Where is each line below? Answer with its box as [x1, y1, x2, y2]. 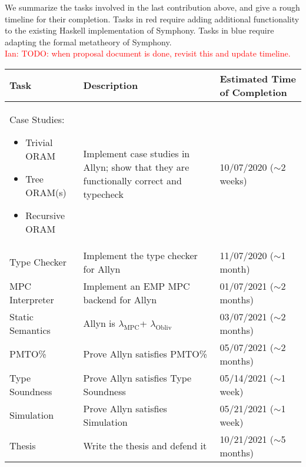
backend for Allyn [83, 292, 157, 306]
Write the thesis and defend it [83, 439, 207, 453]
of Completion [219, 85, 287, 99]
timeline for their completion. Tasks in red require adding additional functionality [5, 12, 300, 25]
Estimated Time [219, 71, 297, 85]
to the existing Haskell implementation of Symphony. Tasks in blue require [5, 24, 274, 37]
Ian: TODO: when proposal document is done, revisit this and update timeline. [5, 47, 291, 59]
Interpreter [9, 292, 54, 306]
